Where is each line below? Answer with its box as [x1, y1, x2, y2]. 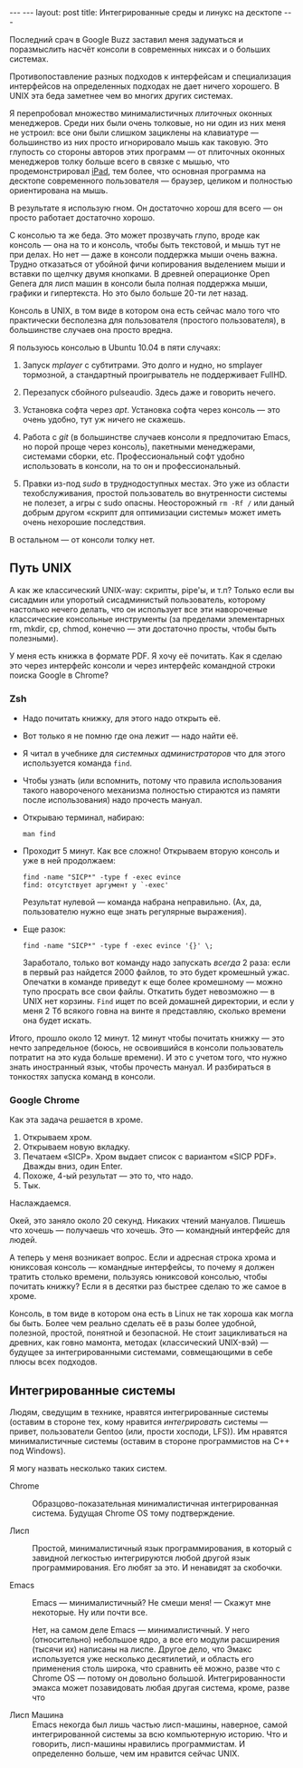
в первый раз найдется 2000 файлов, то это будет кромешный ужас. [22, 967, 290, 978]
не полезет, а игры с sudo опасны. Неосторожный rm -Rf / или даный [22, 497, 295, 508]
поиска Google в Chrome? [9, 669, 109, 680]
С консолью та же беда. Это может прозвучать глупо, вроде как [9, 230, 260, 240]
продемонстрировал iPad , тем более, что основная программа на [9, 166, 267, 176]
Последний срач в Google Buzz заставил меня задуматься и [9, 34, 244, 44]
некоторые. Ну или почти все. [32, 1607, 148, 1618]
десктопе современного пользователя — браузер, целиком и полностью [9, 175, 293, 186]
